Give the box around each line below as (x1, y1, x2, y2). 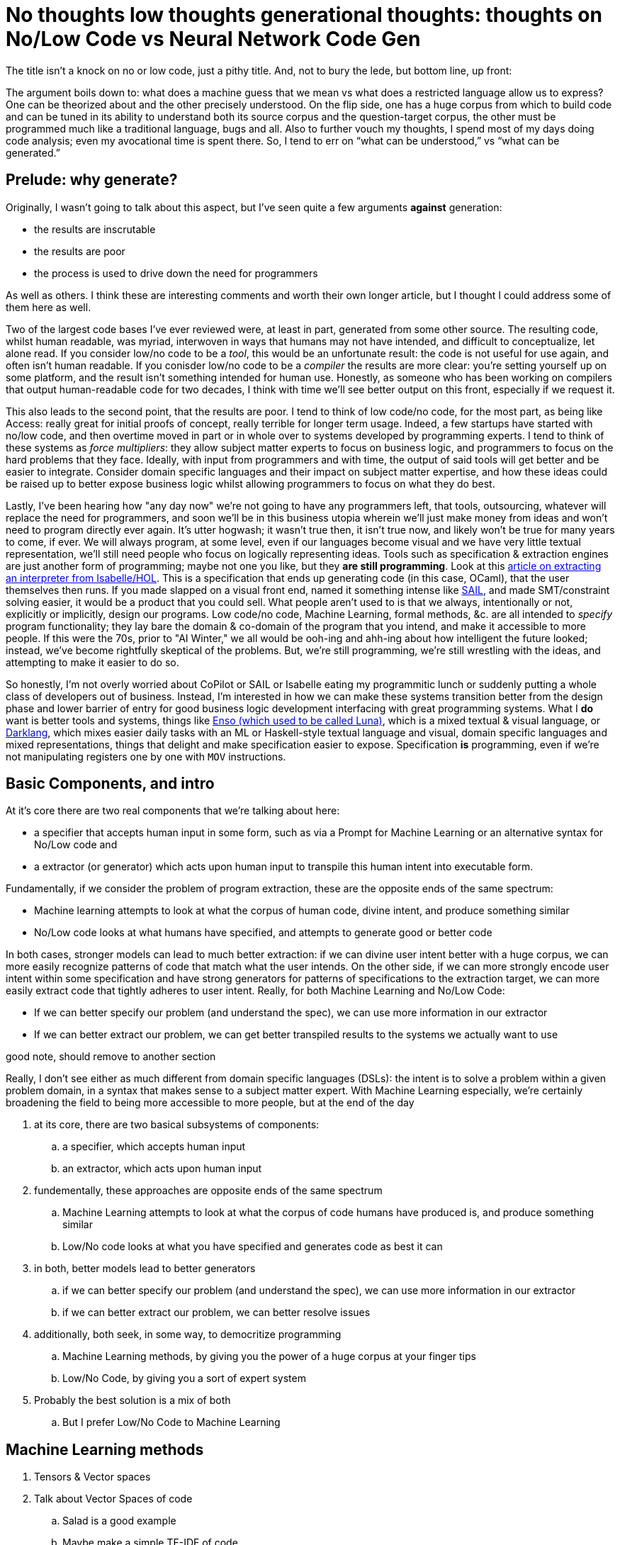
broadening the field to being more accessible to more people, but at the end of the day (6, 1096, 415, 1109)
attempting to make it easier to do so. (6, 656, 179, 668)
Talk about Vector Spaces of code (34, 1493, 193, 1505)
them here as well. (6, 300, 91, 313)
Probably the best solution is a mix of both (34, 1394, 231, 1407)
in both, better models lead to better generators (34, 1262, 256, 1275)
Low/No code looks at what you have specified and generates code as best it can (62, 1240, 443, 1253)
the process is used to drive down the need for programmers (34, 266, 318, 279)
